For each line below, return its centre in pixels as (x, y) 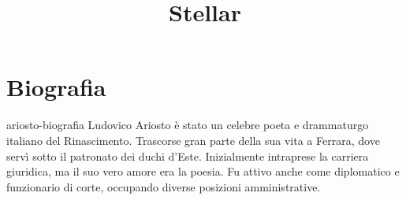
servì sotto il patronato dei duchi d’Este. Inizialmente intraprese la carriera (188, 156)
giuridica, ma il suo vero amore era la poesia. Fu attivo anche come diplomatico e (203, 171)
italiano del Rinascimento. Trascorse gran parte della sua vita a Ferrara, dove (193, 140)
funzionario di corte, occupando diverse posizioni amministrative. (164, 186)
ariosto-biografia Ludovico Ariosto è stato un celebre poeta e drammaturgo (188, 125)
